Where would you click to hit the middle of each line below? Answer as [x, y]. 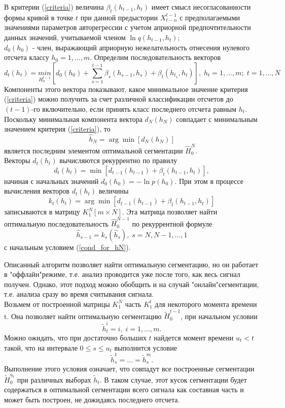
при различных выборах [54, 379]
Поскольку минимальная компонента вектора [73, 119]
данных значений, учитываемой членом [65, 37]
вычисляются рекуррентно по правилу [118, 160]
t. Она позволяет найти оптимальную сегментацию [83, 316]
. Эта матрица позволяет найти [170, 212]
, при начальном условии [219, 316]
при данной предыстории [119, 17]
